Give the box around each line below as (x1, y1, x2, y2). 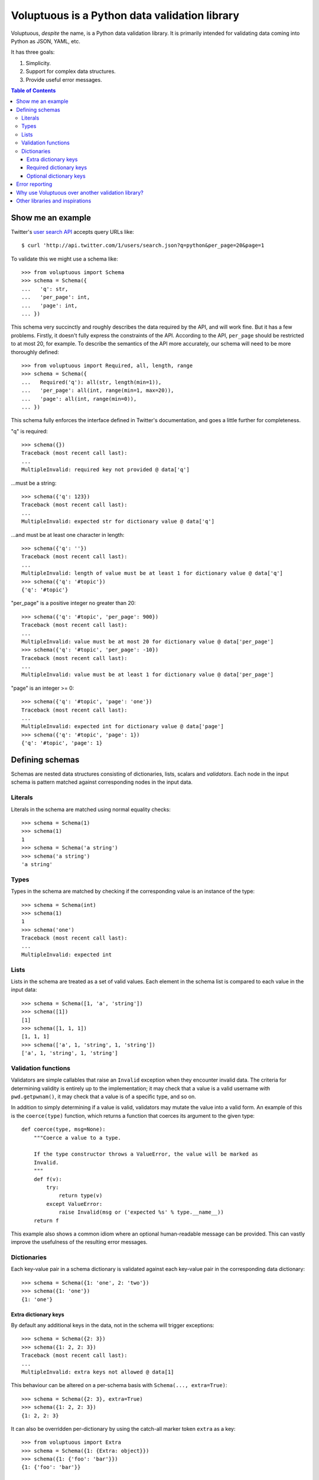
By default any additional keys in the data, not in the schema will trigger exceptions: (11, 1321, 214, 1328)
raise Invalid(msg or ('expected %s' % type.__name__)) (58, 1209, 224, 1216)
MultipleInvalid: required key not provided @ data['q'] (21, 466, 190, 473)
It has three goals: (11, 49, 55, 56)
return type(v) (58, 1192, 103, 1199)
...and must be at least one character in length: (11, 531, 125, 538)
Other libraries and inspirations (16, 197, 92, 204)
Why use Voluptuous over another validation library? (16, 189, 144, 196)
